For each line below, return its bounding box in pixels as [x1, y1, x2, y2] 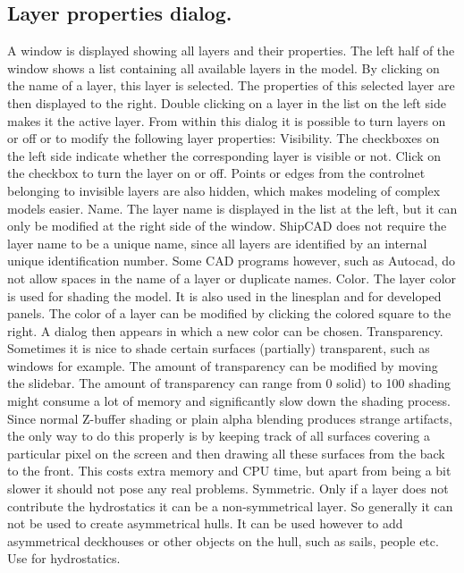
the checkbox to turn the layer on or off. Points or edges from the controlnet [7, 164, 426, 182]
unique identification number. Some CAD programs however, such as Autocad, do [7, 251, 456, 270]
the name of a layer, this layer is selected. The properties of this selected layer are [7, 76, 455, 95]
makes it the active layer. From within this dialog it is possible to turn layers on [7, 111, 446, 130]
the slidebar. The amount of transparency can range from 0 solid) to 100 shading [7, 374, 451, 392]
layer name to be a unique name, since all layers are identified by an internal [7, 233, 427, 252]
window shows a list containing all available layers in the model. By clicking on [7, 58, 440, 77]
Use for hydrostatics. [7, 549, 121, 568]
